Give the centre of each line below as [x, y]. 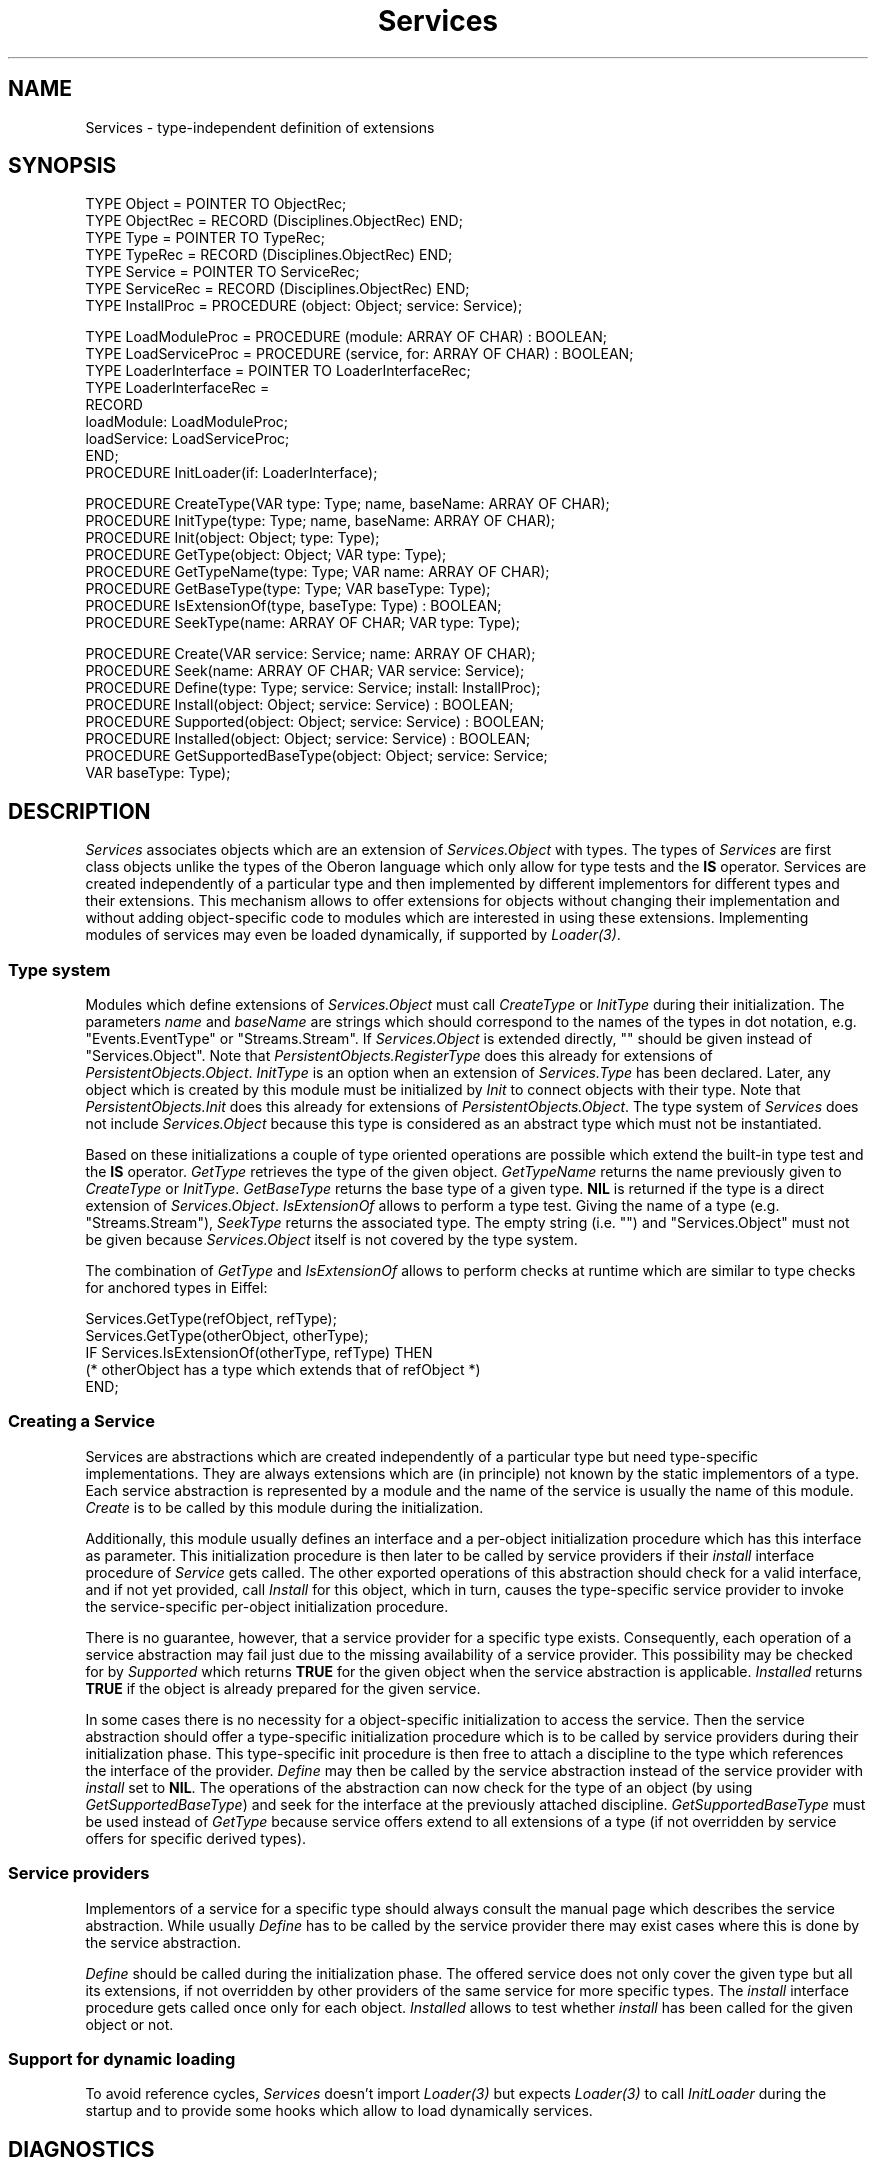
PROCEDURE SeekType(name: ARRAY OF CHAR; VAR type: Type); [302, 623]
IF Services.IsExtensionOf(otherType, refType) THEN [259, 1353]
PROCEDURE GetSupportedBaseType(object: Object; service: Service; [316, 756]
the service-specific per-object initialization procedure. [267, 1606]
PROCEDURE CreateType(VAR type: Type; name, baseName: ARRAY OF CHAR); [347, 504]
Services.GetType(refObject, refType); [211, 1319]
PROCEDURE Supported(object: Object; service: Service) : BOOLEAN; [315, 722]
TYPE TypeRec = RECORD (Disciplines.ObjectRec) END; [269, 255]
